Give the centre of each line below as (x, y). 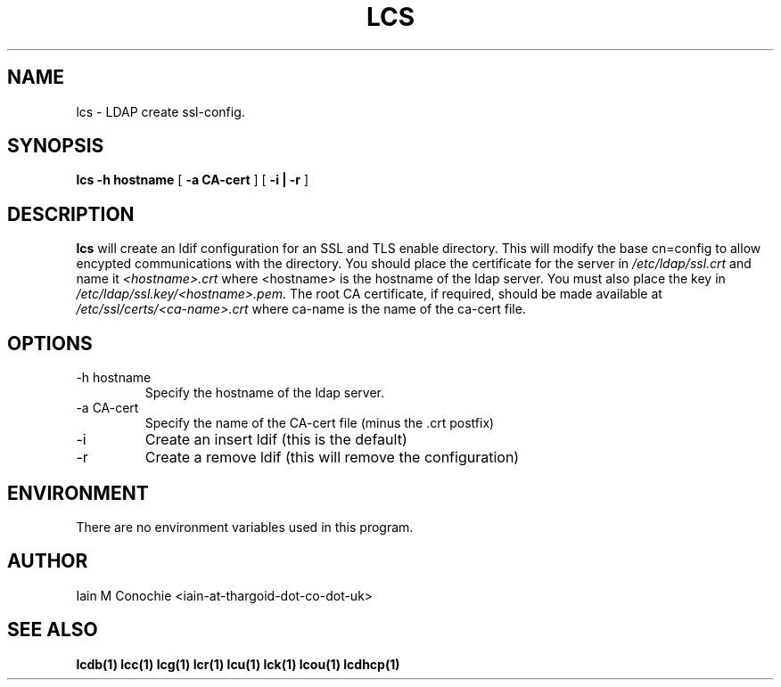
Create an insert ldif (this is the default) (276, 440)
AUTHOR (48, 561)
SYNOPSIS (56, 146)
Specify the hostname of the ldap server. (265, 393)
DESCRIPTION (71, 214)
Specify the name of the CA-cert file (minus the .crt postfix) (320, 423)
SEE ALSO (53, 630)
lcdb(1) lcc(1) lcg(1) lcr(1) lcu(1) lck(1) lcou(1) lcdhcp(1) (238, 664)
